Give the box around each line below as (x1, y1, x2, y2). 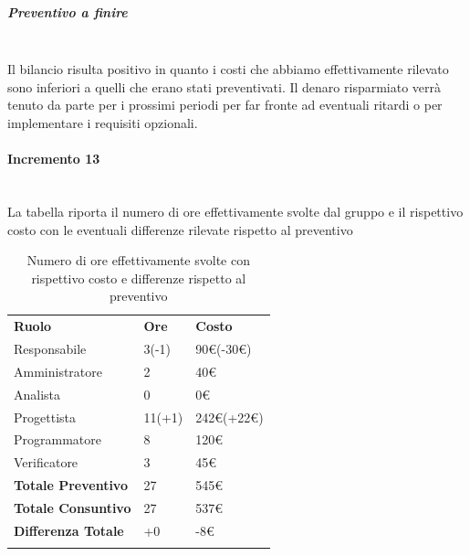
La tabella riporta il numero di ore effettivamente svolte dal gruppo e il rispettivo (7, 201, 464, 220)
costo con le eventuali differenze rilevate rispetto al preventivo (7, 219, 353, 239)
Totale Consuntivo (14, 497, 131, 517)
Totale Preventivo (14, 476, 128, 495)
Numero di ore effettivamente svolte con (26, 251, 250, 270)
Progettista (14, 407, 76, 426)
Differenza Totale (14, 520, 124, 540)
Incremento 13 (7, 149, 100, 168)
